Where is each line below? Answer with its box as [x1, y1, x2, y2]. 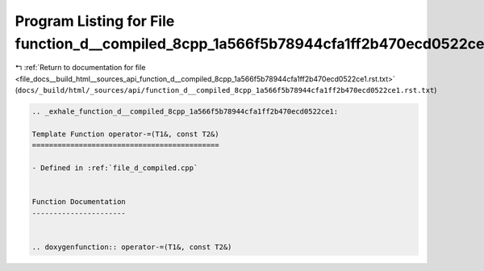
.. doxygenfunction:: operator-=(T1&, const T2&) [31, 242, 232, 252]
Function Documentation [31, 198, 127, 206]
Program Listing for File [15, 12, 175, 30]
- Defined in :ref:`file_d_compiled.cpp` [31, 164, 198, 173]
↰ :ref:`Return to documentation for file [15, 63, 146, 73]
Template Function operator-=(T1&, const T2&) [31, 129, 219, 139]
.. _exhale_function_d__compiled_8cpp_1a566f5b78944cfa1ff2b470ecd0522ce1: [31, 107, 339, 116]
